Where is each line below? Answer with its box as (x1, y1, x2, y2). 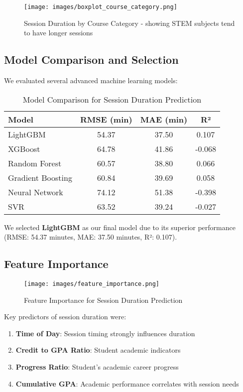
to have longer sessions (24, 27, 93, 38)
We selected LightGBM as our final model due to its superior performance (4, 222, 236, 232)
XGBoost (8, 142, 40, 154)
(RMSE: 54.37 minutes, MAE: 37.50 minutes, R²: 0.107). (4, 232, 177, 242)
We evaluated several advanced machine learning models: (4, 75, 178, 86)
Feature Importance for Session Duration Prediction (24, 294, 183, 305)
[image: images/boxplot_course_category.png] (24, 3, 177, 10)
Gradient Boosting (8, 171, 72, 183)
